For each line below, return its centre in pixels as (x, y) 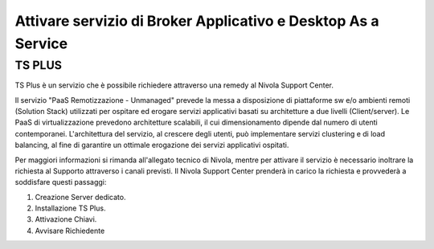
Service (41, 43)
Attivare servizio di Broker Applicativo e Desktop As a (197, 21)
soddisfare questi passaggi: (61, 182)
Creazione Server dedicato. (80, 197)
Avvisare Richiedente (70, 231)
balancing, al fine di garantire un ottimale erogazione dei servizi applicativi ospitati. (152, 145)
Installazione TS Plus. (70, 208)
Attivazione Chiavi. (66, 219)
